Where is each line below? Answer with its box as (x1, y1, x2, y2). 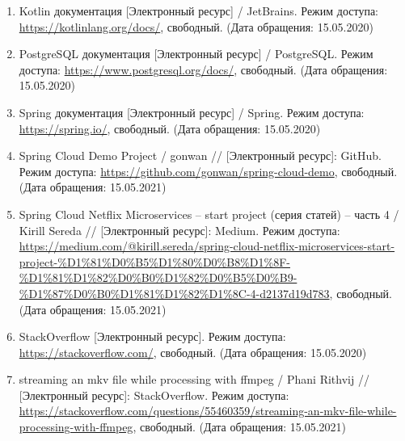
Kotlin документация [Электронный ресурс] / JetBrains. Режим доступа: (19, 2, 379, 19)
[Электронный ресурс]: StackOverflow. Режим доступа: (19, 386, 289, 403)
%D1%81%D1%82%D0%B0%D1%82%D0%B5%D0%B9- (19, 269, 297, 286)
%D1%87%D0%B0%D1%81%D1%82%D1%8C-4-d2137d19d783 (19, 284, 330, 301)
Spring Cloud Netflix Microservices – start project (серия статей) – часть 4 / (19, 205, 399, 222)
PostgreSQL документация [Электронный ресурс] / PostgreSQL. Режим (19, 45, 373, 62)
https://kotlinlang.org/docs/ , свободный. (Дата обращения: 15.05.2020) (19, 18, 373, 35)
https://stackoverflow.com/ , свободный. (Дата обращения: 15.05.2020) (19, 343, 367, 360)
